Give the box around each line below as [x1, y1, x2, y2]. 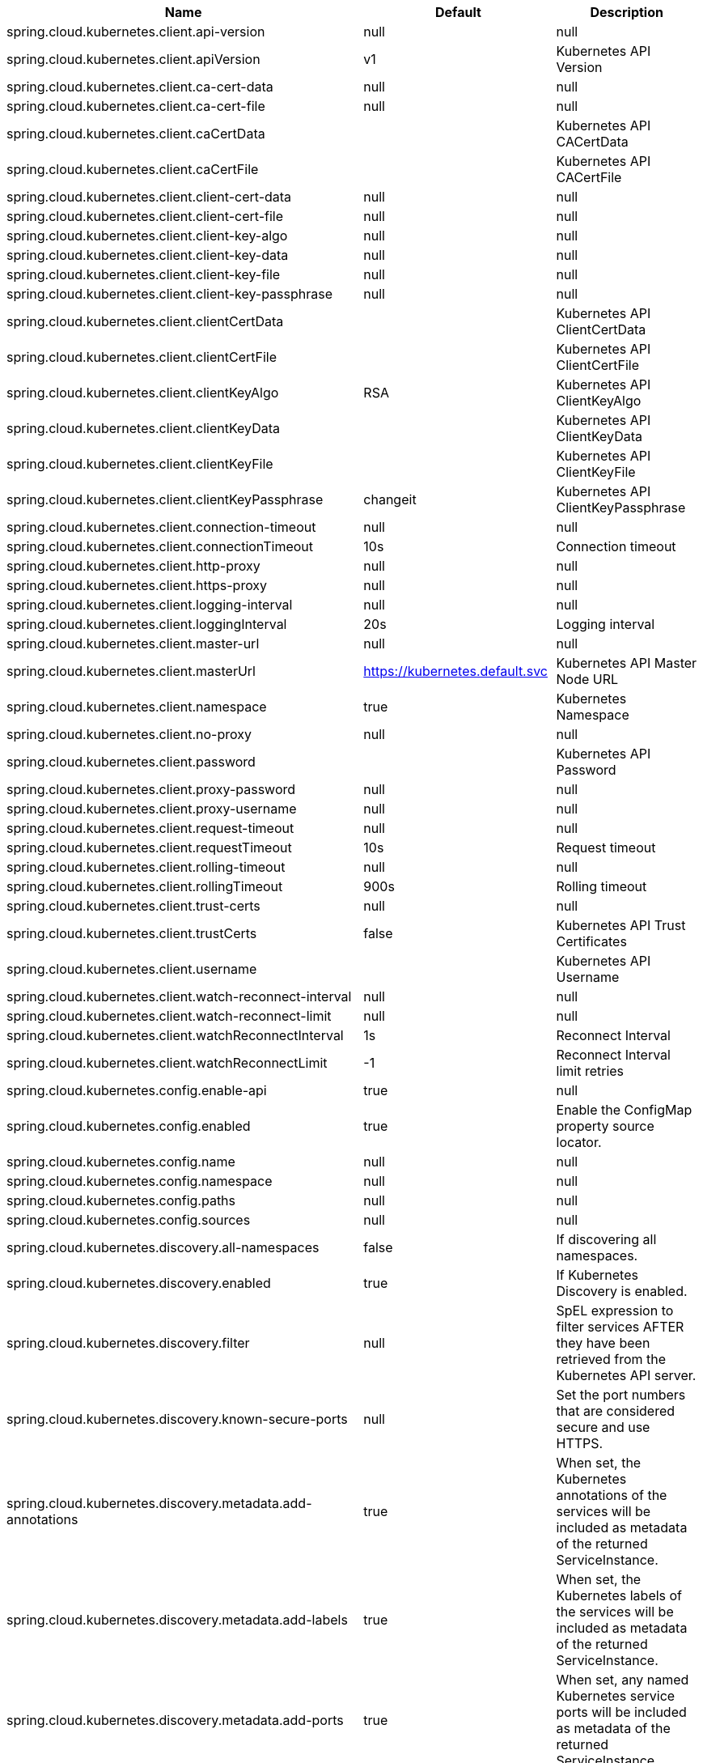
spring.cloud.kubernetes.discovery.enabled [6, 1275, 271, 1291]
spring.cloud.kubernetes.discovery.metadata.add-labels [6, 1612, 348, 1628]
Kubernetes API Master [556, 655, 697, 671]
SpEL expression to [556, 1302, 674, 1319]
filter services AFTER [556, 1319, 684, 1335]
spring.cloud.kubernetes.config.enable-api [6, 1082, 267, 1098]
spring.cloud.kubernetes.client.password [6, 754, 256, 770]
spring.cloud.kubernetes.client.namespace [6, 699, 267, 715]
